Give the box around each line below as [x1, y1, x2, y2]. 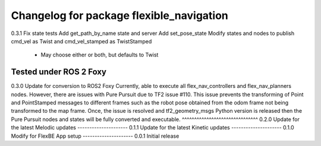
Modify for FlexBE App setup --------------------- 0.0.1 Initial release [11, 132, 180, 139]
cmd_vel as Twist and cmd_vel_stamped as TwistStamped [11, 37, 152, 45]
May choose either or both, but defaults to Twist [40, 51, 159, 59]
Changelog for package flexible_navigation [11, 9, 229, 22]
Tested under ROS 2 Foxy [11, 67, 107, 77]
